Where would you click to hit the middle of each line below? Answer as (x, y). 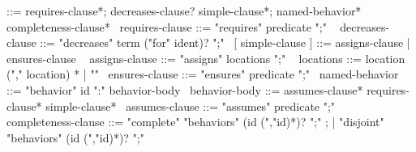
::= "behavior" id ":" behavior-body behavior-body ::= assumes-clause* (185, 89)
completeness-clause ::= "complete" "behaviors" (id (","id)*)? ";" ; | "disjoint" (195, 122)
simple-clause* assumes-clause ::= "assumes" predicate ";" (191, 106)
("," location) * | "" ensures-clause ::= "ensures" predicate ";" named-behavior (203, 74)
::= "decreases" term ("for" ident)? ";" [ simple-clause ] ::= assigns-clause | (225, 42)
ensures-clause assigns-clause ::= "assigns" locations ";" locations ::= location (206, 58)
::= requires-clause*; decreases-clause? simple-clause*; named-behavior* (184, 11)
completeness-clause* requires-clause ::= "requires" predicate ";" (167, 26)
